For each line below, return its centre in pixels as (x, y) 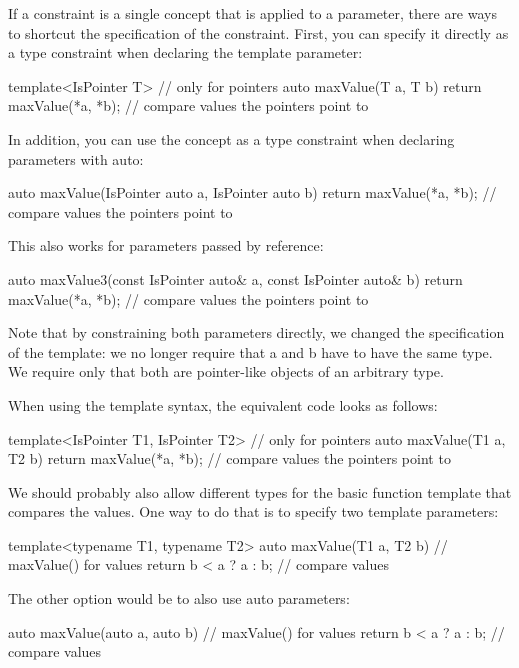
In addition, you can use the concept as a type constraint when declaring (231, 138)
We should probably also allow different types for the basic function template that (260, 491)
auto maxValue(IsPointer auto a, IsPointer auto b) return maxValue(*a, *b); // (252, 192)
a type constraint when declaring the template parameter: (185, 52)
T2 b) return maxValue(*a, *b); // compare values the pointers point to (229, 458)
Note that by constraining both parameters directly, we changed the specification (256, 332)
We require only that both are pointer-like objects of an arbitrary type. (226, 371)
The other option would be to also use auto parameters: (179, 598)
